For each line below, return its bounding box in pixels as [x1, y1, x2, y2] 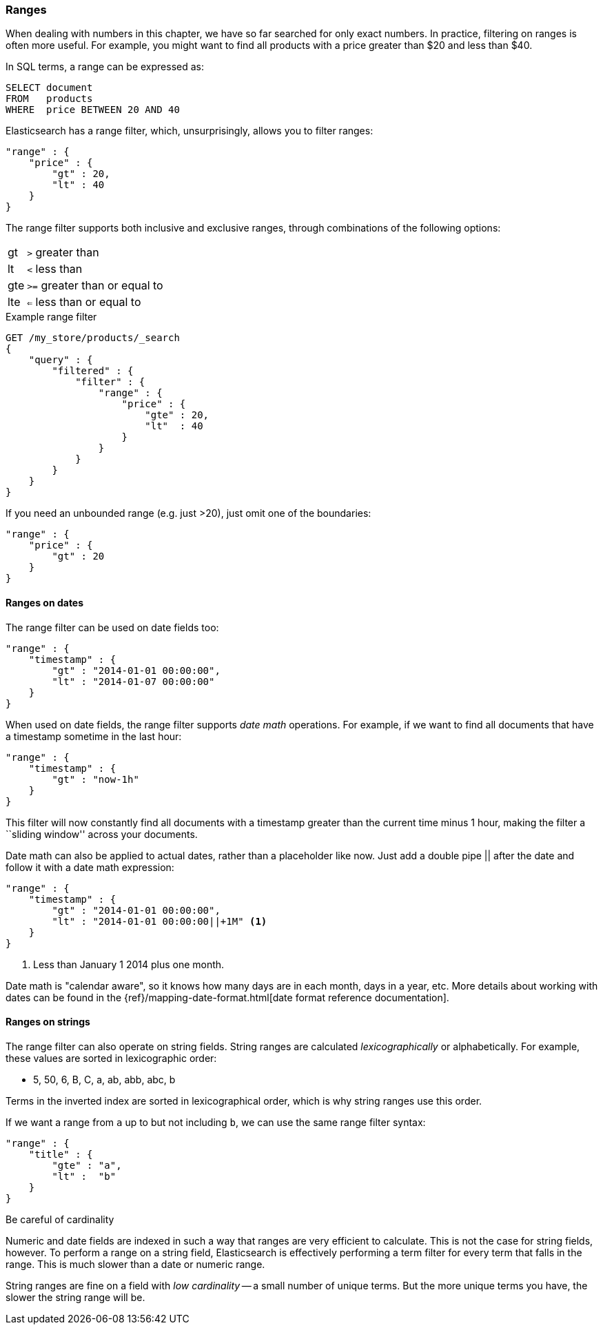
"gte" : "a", [52, 1159, 122, 1171]
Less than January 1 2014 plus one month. [33, 958, 225, 970]
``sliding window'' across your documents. [6, 828, 198, 840]
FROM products [6, 93, 93, 105]
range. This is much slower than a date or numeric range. [6, 1258, 265, 1270]
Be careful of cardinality [6, 1213, 114, 1225]
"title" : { [28, 1148, 93, 1160]
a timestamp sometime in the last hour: [6, 730, 182, 742]
